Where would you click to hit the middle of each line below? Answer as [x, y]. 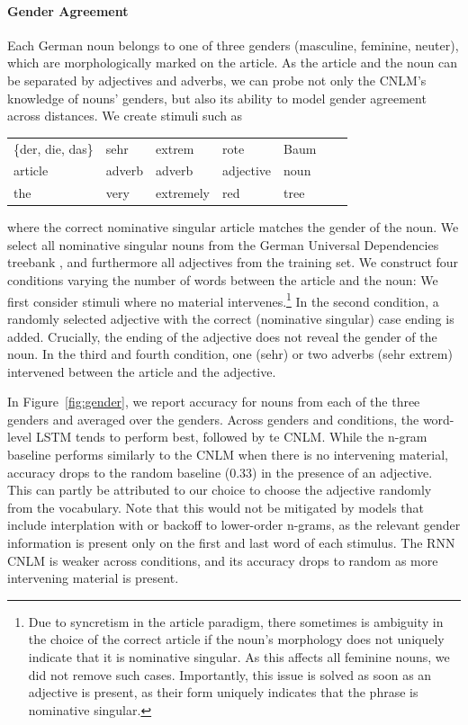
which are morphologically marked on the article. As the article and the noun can [232, 63]
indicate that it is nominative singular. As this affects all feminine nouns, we [239, 657]
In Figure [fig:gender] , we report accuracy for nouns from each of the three [214, 402]
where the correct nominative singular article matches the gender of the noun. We [233, 227]
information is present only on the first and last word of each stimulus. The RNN [231, 543]
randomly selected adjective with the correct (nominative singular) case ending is [231, 318]
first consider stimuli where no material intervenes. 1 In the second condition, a [223, 300]
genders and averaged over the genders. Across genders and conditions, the [213, 419]
